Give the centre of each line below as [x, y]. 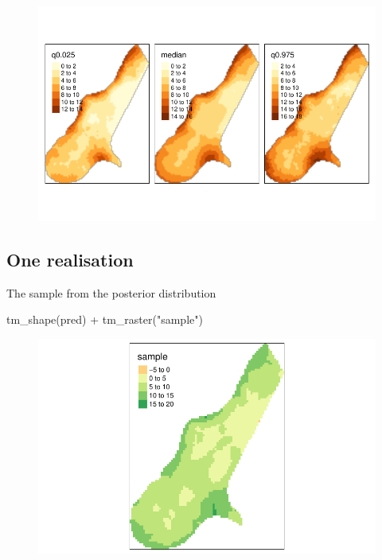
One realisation [70, 259]
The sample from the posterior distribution [111, 292]
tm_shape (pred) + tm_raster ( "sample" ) [105, 319]
